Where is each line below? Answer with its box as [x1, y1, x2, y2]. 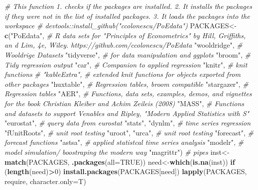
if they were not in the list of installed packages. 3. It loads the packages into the [4, 10, 250, 21]
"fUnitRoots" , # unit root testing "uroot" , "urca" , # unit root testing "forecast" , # [4, 127, 254, 137]
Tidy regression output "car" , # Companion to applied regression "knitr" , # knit [4, 59, 248, 69]
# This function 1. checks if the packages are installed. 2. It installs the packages [4, 1, 252, 11]
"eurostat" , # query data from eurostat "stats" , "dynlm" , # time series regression [4, 118, 251, 128]
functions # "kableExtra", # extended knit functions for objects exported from [4, 69, 241, 79]
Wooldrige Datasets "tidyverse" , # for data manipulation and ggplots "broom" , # [4, 49, 251, 60]
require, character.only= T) [4, 176, 86, 186]
